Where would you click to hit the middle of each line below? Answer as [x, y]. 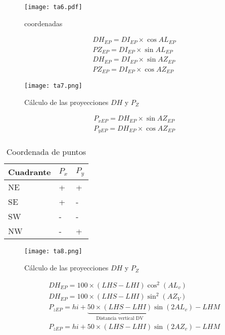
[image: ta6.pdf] [53, 7]
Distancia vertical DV [120, 319]
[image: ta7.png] [53, 86]
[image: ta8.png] [53, 252]
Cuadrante [30, 172]
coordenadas [43, 23]
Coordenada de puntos [46, 152]
